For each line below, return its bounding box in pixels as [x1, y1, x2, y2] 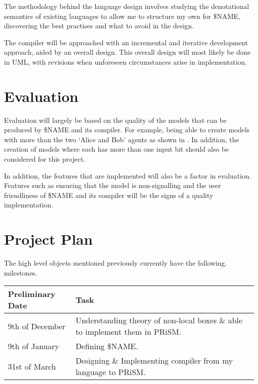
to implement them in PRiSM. [75, 326, 182, 338]
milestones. [4, 267, 38, 278]
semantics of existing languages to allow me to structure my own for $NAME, [4, 10, 241, 21]
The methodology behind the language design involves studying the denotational [4, 1, 249, 11]
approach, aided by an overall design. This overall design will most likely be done [4, 47, 251, 57]
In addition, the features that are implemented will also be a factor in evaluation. [4, 170, 252, 181]
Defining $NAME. [75, 340, 138, 352]
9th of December [8, 320, 65, 332]
